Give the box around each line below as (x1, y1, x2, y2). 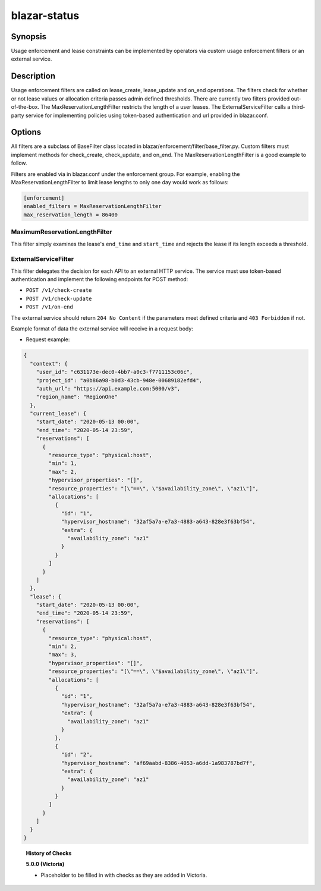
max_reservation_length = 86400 (23, 211, 118, 218)
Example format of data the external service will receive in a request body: (11, 325, 193, 332)
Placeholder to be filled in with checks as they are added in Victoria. (40, 871, 207, 879)
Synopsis (11, 32, 47, 42)
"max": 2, (48, 468, 77, 475)
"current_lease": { (30, 410, 87, 417)
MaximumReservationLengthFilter (11, 228, 112, 236)
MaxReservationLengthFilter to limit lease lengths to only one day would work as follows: (11, 179, 229, 185)
